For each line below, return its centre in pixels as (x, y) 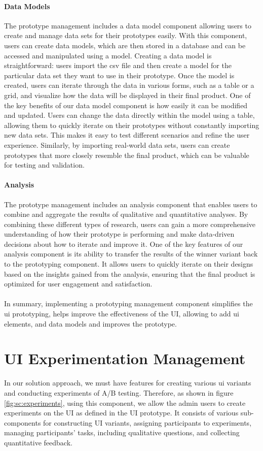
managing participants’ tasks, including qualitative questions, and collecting (122, 432)
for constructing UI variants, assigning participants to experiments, (147, 422)
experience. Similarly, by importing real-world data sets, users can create (117, 144)
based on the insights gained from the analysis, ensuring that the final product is (130, 273)
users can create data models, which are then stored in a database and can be (125, 45)
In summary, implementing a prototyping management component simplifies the (128, 303)
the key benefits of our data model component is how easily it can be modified (126, 105)
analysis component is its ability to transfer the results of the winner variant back (131, 254)
